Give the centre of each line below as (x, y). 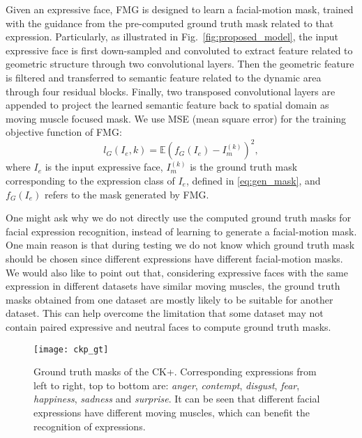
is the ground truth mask (244, 167)
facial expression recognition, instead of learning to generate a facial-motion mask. (181, 231)
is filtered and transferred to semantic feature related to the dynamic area (164, 77)
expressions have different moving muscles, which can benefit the (172, 412)
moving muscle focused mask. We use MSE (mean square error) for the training (176, 118)
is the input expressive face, (104, 167)
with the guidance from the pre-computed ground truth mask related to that (170, 23)
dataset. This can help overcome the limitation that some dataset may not (165, 313)
